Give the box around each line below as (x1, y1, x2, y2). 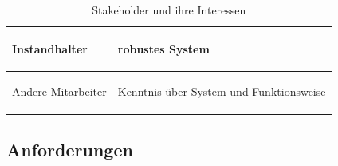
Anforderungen (6, 136, 133, 161)
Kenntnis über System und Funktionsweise (117, 83, 326, 100)
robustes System (117, 40, 210, 57)
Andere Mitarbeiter (12, 83, 107, 100)
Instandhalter (12, 40, 88, 57)
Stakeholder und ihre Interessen (92, 2, 246, 18)
